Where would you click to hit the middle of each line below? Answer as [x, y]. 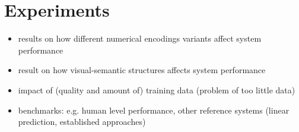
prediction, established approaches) [82, 122]
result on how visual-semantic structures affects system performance [142, 70]
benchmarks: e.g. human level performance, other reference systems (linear [154, 110]
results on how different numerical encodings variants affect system [140, 38]
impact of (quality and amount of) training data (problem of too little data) [157, 89]
